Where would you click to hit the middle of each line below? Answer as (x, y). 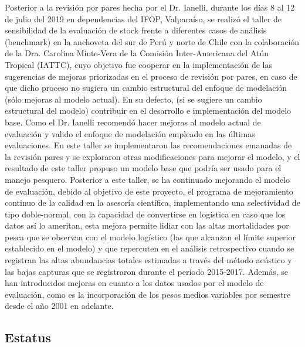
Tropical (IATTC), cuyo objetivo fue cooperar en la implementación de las (138, 64)
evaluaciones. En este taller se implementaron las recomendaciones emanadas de (148, 145)
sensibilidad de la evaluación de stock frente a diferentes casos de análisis (136, 30)
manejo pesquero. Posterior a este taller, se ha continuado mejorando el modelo (148, 179)
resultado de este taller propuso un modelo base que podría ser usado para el (143, 168)
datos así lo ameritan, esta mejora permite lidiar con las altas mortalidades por (147, 225)
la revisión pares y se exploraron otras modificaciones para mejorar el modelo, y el (152, 156)
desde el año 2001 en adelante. (59, 306)
